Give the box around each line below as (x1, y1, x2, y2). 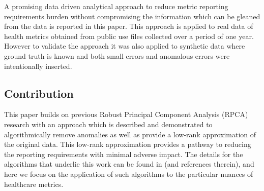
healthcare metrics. (4, 178, 64, 189)
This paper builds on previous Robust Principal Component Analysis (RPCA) (4, 109, 248, 120)
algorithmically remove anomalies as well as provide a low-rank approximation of (4, 129, 256, 139)
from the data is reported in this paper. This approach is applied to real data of (4, 21, 253, 31)
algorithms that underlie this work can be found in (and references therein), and (4, 159, 254, 169)
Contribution (4, 85, 74, 101)
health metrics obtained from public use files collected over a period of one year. (4, 30, 254, 41)
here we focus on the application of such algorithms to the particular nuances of (4, 168, 253, 179)
